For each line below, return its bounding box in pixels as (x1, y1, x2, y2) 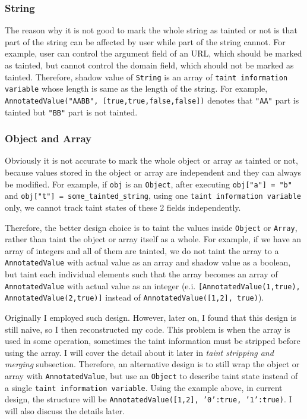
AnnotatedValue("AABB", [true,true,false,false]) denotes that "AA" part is (5, 93, 299, 106)
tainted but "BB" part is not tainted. (5, 105, 138, 118)
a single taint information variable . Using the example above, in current (5, 381, 283, 393)
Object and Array (5, 131, 92, 146)
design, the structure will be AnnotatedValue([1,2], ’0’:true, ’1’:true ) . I (5, 393, 292, 405)
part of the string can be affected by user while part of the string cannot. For (5, 35, 286, 48)
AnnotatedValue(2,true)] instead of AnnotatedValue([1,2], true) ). (5, 291, 264, 304)
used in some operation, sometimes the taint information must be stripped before (5, 334, 300, 347)
